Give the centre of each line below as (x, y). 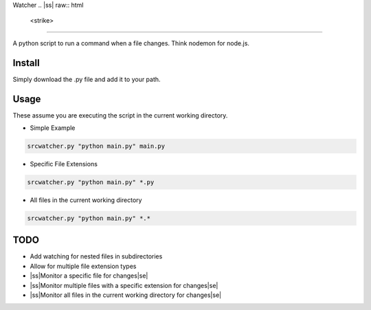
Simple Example (53, 128)
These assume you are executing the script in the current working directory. (120, 115)
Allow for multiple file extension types (83, 266)
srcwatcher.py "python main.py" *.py (91, 182)
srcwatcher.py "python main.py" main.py (96, 146)
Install (26, 63)
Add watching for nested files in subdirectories (96, 256)
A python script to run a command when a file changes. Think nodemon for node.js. (131, 43)
